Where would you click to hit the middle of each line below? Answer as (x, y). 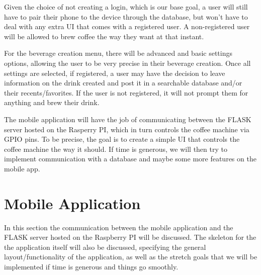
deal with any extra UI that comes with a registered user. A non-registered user (127, 26)
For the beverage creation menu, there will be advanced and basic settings (118, 53)
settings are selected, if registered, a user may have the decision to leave (115, 73)
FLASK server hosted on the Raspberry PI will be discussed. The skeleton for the (130, 237)
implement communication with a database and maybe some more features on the (130, 159)
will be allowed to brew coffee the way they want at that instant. (104, 36)
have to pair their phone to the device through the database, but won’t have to (126, 16)
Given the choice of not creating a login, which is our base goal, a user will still (126, 7)
